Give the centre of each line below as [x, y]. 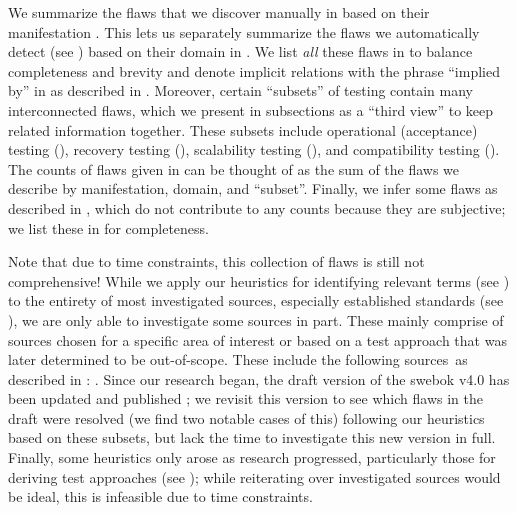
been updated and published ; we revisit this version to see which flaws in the [245, 398]
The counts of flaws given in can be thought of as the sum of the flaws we [234, 168]
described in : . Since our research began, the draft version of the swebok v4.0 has [259, 378]
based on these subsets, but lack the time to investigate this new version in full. [252, 437]
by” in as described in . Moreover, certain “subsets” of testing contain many [240, 90]
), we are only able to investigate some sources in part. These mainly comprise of [256, 319]
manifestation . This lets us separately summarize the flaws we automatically [244, 31]
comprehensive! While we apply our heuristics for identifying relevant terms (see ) [259, 280]
